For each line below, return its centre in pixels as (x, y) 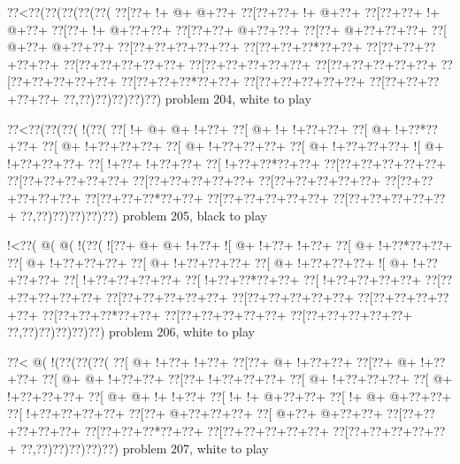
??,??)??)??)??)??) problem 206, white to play (131, 332)
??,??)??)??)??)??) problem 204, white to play (187, 98)
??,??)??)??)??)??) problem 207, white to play (145, 448)
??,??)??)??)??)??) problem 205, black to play (144, 215)
